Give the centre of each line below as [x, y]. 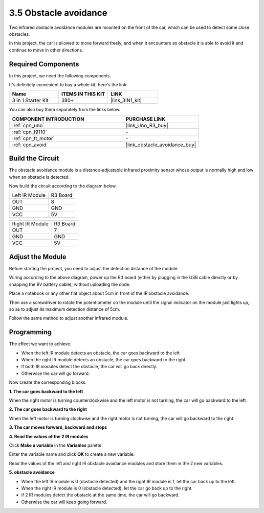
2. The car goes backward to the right [48, 409]
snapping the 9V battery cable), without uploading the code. [70, 284]
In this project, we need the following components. [60, 75]
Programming [30, 332]
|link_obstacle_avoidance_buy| [161, 144]
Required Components [44, 64]
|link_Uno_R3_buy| [147, 125]
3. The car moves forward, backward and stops [58, 427]
